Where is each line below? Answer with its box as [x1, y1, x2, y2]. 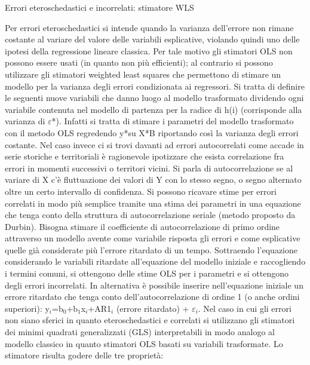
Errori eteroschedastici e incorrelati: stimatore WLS [5, 1, 194, 13]
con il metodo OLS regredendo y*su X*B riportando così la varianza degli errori [5, 126, 299, 139]
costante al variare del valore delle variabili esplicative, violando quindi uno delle [5, 33, 300, 45]
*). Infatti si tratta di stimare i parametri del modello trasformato [51, 115, 294, 127]
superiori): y [5, 302, 50, 314]
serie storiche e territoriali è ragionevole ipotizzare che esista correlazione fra [5, 150, 284, 162]
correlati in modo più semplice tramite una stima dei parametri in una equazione [5, 197, 301, 209]
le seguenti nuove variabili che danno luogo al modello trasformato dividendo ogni [5, 91, 304, 104]
